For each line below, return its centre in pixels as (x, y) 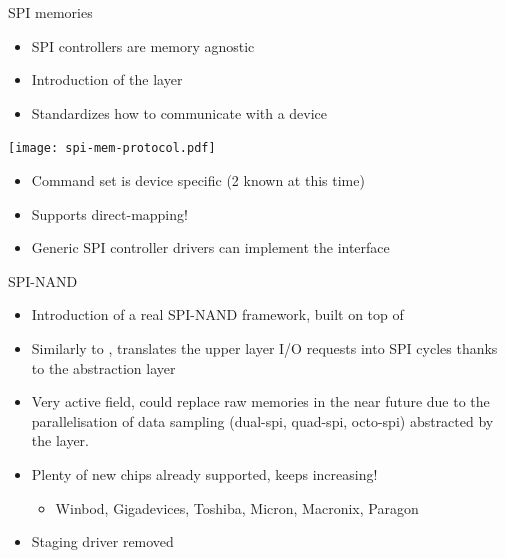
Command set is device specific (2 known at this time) (198, 180)
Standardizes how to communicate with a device (179, 112)
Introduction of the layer (107, 79)
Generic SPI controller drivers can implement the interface (210, 247)
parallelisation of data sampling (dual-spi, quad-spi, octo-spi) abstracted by (262, 420)
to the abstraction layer (103, 367)
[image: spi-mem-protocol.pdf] (112, 148)
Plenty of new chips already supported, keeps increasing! (204, 473)
